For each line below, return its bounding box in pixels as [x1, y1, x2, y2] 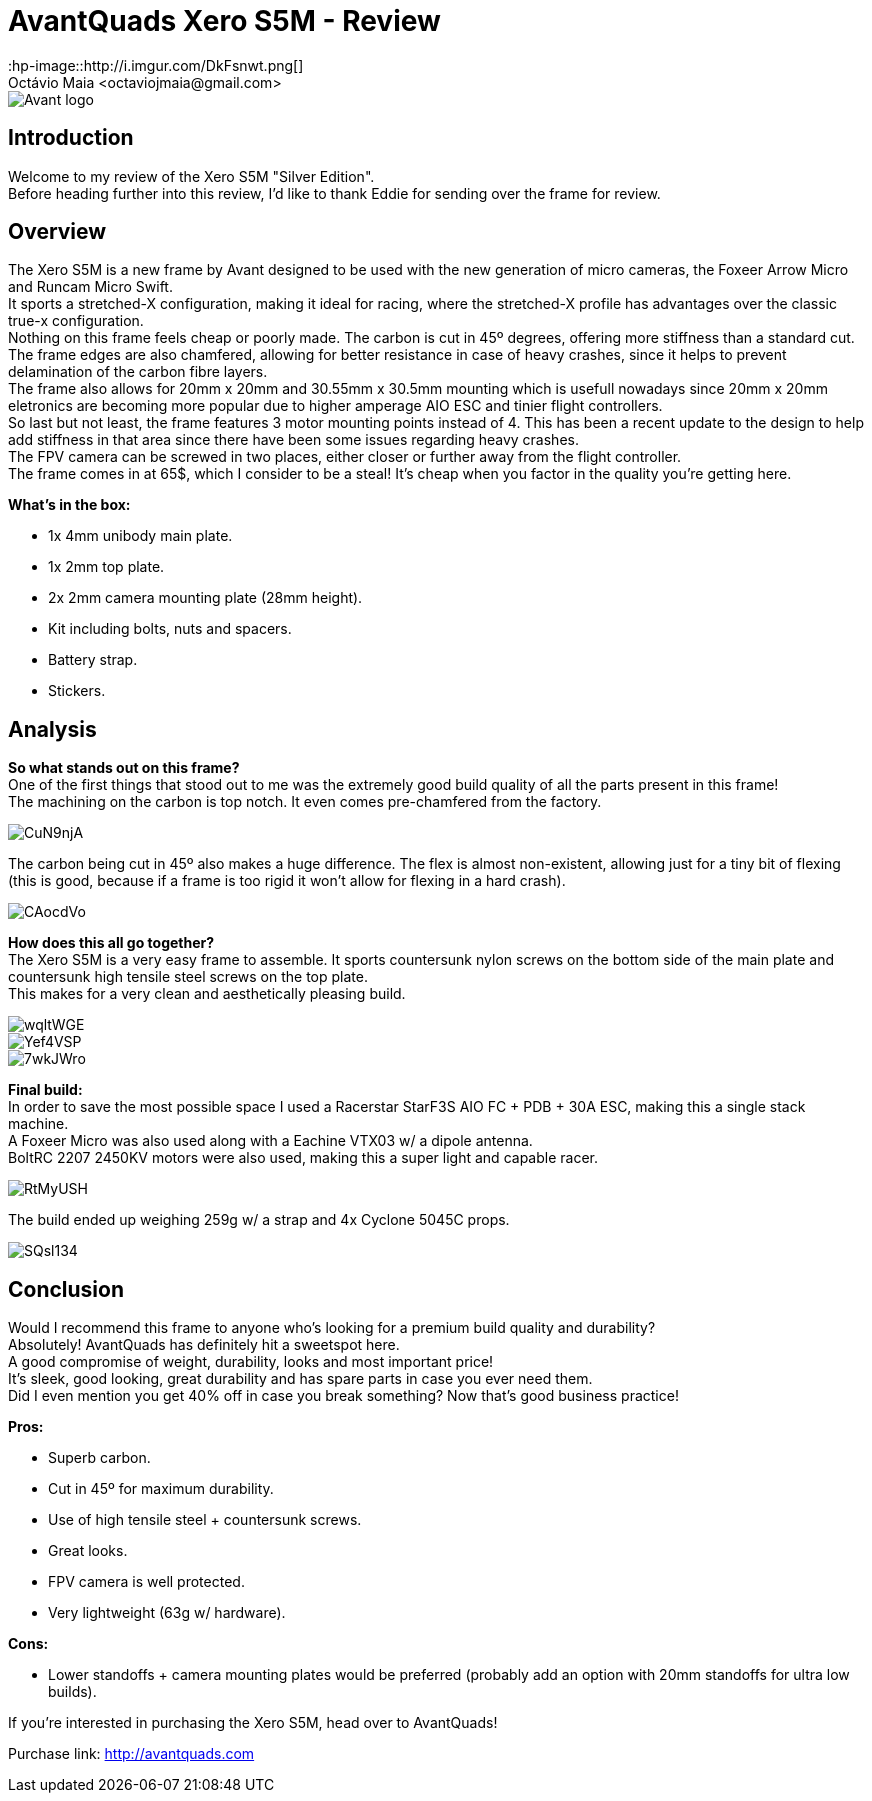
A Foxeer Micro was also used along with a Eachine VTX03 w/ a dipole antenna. [8, 1132, 533, 1150]
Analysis [8, 716, 97, 742]
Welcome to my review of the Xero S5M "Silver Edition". [8, 167, 375, 185]
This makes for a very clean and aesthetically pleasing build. [8, 985, 406, 1003]
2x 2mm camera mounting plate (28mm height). [48, 589, 363, 607]
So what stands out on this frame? [8, 759, 240, 777]
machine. [8, 1115, 69, 1133]
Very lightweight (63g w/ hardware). [48, 1604, 286, 1622]
